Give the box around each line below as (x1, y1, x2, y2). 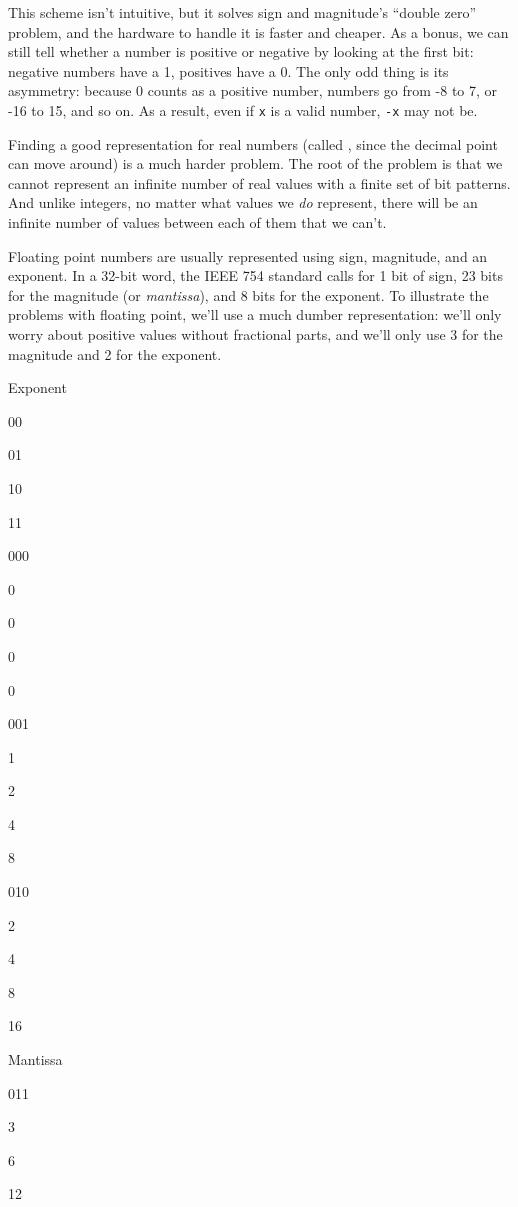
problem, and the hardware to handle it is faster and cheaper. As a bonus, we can (8, 21, 509, 42)
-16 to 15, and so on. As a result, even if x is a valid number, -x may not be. (8, 99, 478, 120)
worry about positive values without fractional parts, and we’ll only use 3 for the (8, 323, 503, 344)
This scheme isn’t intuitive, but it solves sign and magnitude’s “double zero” (8, 2, 477, 22)
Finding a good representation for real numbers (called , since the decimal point (8, 133, 498, 154)
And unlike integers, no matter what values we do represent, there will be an (8, 192, 478, 213)
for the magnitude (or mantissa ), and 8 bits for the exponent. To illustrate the (8, 284, 489, 305)
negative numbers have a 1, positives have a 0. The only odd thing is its (8, 60, 449, 81)
